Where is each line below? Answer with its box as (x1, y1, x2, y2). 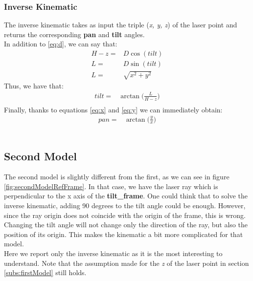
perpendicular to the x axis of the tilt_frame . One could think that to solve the (4, 191, 248, 201)
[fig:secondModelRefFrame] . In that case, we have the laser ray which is (4, 181, 218, 191)
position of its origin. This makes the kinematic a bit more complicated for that (4, 229, 243, 239)
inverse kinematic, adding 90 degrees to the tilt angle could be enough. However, (4, 200, 246, 210)
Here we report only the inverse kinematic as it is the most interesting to (4, 248, 223, 258)
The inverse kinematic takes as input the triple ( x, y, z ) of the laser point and (4, 20, 237, 30)
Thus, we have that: (4, 80, 64, 90)
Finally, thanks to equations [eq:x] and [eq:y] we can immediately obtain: (4, 104, 223, 114)
